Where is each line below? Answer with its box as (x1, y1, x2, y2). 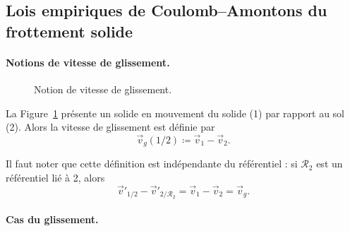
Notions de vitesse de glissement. (6, 54, 170, 69)
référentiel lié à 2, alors (6, 170, 105, 185)
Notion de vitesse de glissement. (34, 81, 172, 96)
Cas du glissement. (6, 211, 99, 226)
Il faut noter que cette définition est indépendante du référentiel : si (6, 156, 298, 171)
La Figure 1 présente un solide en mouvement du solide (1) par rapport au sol (6, 105, 345, 120)
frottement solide (6, 20, 133, 42)
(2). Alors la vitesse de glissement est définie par (6, 119, 215, 134)
